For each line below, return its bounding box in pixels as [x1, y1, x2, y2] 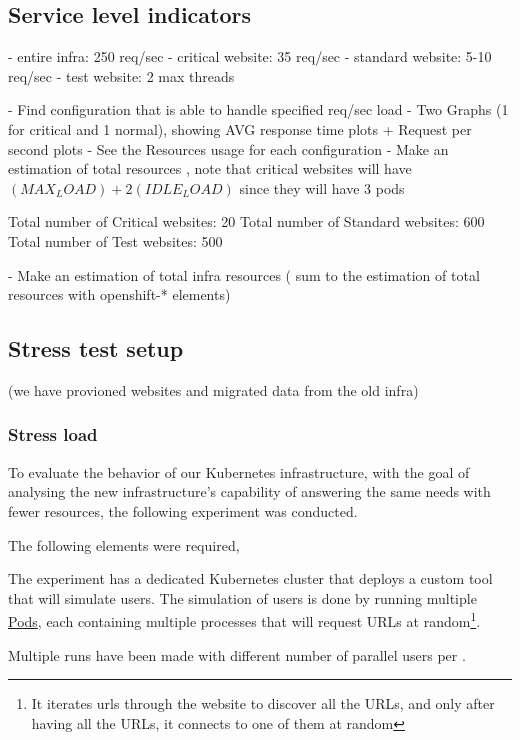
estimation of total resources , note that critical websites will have [8, 158, 412, 179]
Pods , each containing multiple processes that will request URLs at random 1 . [8, 608, 481, 631]
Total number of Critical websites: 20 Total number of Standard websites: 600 [8, 211, 485, 232]
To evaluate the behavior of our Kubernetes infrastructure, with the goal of [8, 461, 470, 482]
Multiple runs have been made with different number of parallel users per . [8, 644, 466, 665]
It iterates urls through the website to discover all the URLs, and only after [31, 693, 495, 714]
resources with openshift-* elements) [8, 284, 231, 305]
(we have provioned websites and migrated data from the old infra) [8, 379, 419, 400]
